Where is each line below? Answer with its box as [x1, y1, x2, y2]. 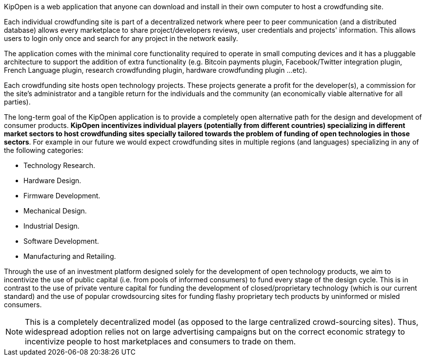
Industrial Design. [23, 222, 80, 230]
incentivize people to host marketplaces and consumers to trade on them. [25, 337, 296, 346]
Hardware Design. [23, 176, 81, 185]
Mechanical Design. [23, 207, 87, 215]
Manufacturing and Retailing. [23, 252, 116, 260]
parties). [4, 98, 31, 106]
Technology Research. [23, 161, 96, 169]
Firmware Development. [23, 191, 101, 200]
